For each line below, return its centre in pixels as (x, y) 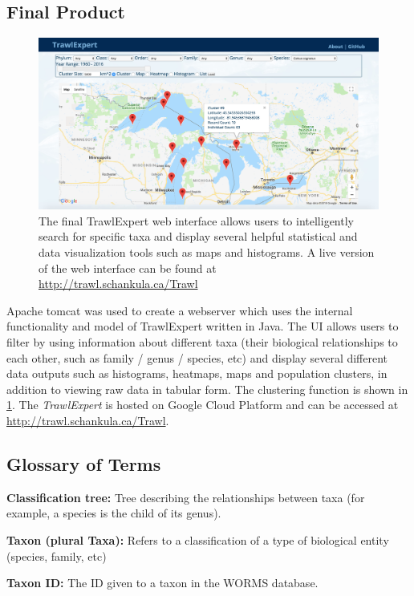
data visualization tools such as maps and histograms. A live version (207, 252)
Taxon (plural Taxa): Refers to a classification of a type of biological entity (198, 539)
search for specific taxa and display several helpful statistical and (198, 236)
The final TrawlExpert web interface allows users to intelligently (196, 220)
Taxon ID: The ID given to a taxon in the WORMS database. (162, 583)
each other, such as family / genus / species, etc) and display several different (197, 357)
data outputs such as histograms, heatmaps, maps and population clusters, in (197, 373)
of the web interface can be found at (128, 268)
